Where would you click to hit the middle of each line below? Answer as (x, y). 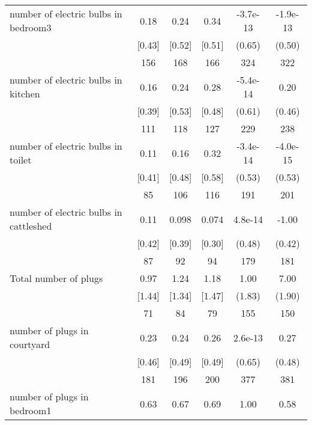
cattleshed (31, 226)
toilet (21, 160)
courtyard (30, 344)
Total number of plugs (56, 278)
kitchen (25, 93)
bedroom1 (31, 410)
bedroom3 (31, 27)
